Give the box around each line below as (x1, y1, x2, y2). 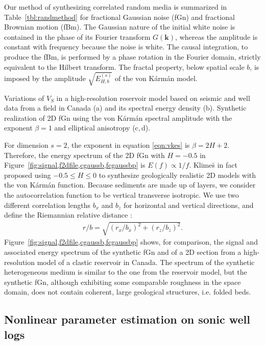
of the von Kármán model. (114, 72, 198, 83)
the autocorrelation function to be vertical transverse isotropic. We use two (4, 190, 239, 200)
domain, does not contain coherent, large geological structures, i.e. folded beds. (4, 286, 251, 297)
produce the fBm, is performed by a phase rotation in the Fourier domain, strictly (4, 51, 261, 62)
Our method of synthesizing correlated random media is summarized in (4, 2, 227, 12)
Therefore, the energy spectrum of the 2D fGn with (4, 149, 165, 160)
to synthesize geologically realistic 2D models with (99, 169, 256, 180)
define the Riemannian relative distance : (4, 209, 132, 220)
